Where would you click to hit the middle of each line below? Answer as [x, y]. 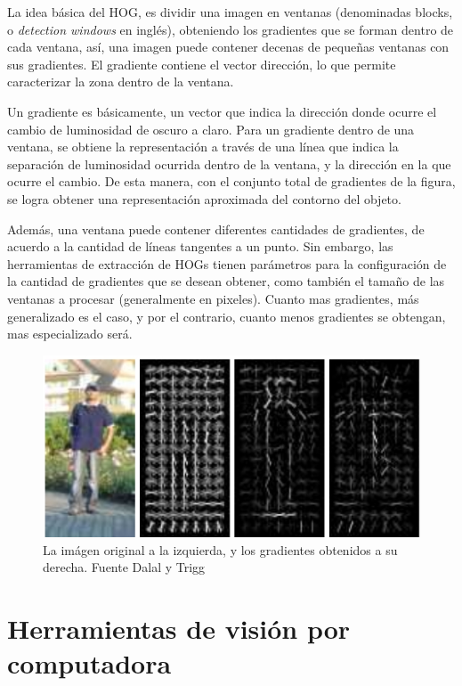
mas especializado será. [70, 334]
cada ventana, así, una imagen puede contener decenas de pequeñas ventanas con [228, 47]
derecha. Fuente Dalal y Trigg [124, 567]
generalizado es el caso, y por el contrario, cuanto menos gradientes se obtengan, [227, 316]
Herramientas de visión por [179, 628]
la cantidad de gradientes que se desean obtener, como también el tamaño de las [226, 281]
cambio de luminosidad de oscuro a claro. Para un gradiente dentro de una [211, 129]
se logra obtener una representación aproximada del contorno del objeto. [204, 198]
